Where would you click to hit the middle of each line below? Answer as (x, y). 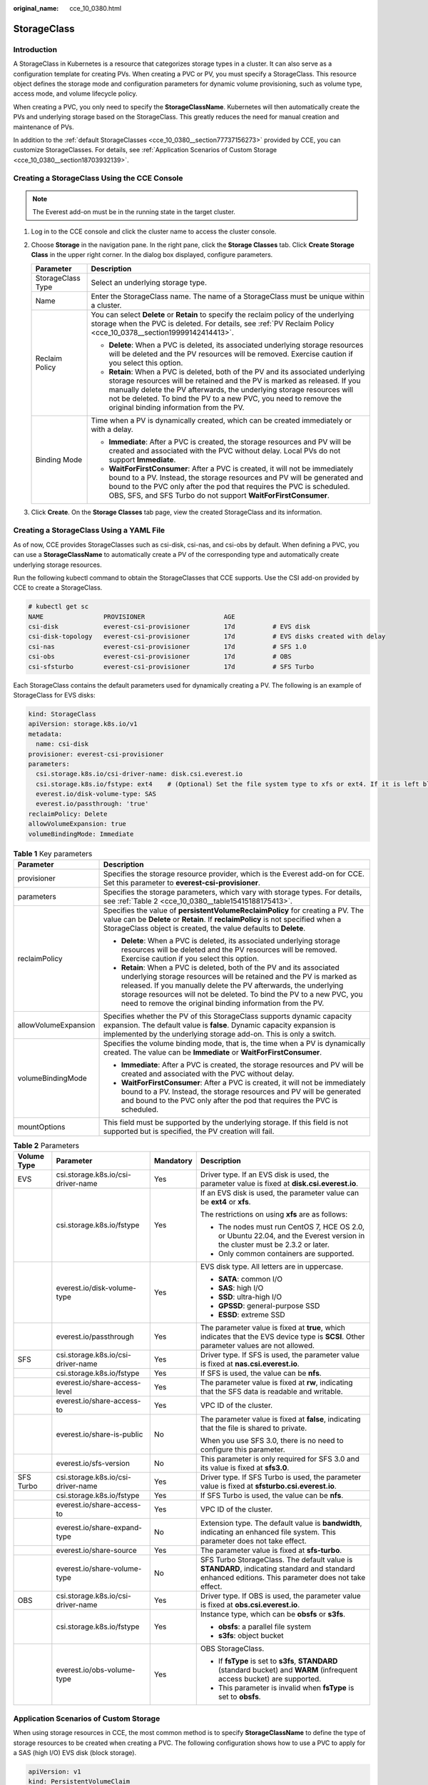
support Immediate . (142, 459)
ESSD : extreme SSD (251, 1315)
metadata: (45, 734)
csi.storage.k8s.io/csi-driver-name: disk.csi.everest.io (139, 774)
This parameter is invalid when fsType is (286, 1688)
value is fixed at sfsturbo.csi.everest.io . (268, 1487)
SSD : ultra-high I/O (250, 1297)
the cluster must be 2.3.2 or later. (274, 1245)
